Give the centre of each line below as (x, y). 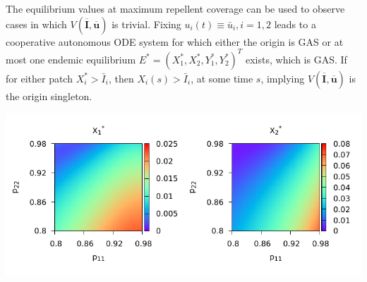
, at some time (222, 78)
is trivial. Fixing (146, 24)
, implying (283, 78)
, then (121, 78)
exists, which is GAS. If (296, 59)
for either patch (39, 78)
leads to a (295, 24)
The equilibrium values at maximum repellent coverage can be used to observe (175, 8)
